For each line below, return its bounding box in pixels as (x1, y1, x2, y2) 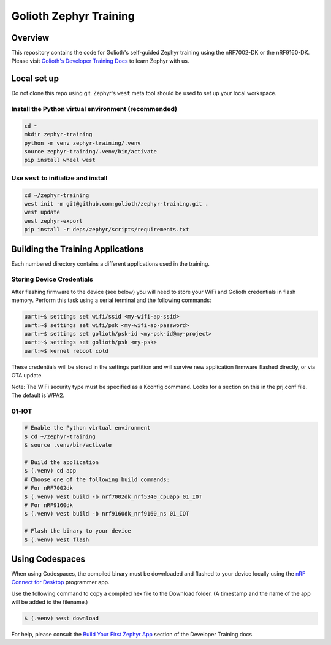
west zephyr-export (24, 217, 83, 224)
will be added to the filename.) (11, 598, 88, 606)
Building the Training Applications (11, 244, 144, 254)
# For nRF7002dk (24, 485, 74, 492)
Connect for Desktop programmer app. (11, 579, 110, 586)
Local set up (11, 74, 59, 84)
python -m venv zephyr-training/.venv (24, 139, 141, 147)
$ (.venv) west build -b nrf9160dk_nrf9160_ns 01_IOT (24, 510, 189, 517)
